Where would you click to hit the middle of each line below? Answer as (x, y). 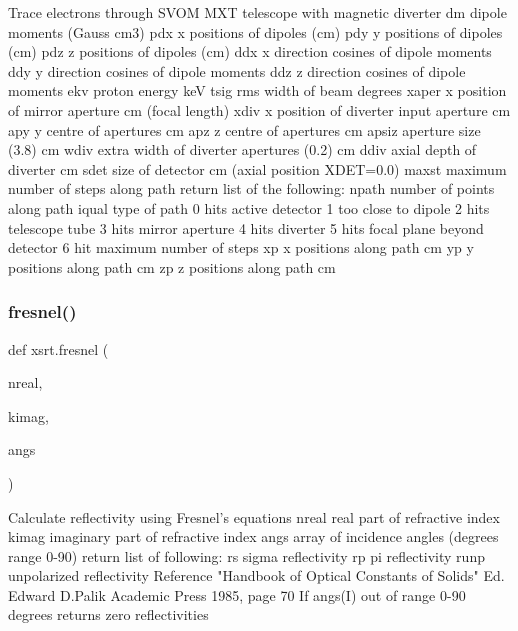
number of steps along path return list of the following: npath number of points (251, 188)
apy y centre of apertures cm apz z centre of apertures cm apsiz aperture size (244, 129)
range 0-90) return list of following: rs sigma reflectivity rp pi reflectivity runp (246, 555)
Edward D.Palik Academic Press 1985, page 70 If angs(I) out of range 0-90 (237, 594)
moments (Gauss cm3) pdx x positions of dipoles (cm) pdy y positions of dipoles (255, 31)
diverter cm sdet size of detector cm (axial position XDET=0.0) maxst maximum (257, 168)
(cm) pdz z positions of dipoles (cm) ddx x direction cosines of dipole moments (250, 51)
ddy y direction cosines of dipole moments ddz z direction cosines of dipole (237, 70)
